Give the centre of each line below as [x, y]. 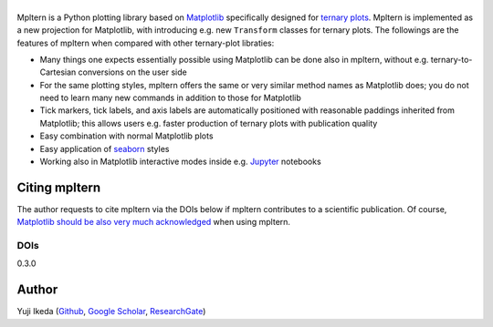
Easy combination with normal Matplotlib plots [126, 136]
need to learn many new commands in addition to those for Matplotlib [170, 98]
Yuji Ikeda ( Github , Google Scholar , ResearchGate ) [111, 312]
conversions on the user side [132, 72]
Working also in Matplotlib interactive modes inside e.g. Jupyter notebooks [180, 162]
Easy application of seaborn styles [105, 148]
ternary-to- [451, 59]
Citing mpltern [59, 187]
